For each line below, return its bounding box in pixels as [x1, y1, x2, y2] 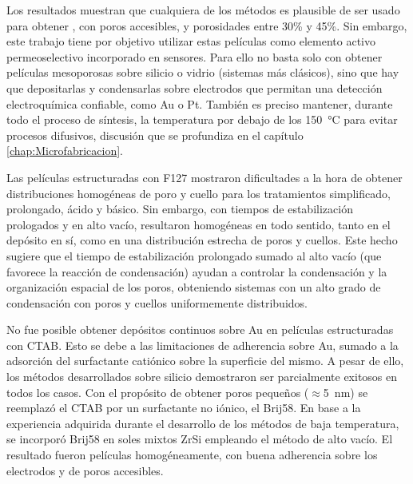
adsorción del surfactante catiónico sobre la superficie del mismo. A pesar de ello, [6, 352, 404, 369]
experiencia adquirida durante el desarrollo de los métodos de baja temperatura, [6, 415, 399, 431]
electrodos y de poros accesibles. [6, 462, 164, 478]
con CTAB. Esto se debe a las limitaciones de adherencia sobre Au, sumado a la [6, 336, 399, 353]
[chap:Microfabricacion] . [6, 142, 123, 159]
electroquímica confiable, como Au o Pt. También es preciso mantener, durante [6, 95, 393, 112]
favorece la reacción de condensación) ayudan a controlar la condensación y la [6, 263, 387, 280]
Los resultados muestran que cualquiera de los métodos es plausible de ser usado [6, 2, 400, 18]
